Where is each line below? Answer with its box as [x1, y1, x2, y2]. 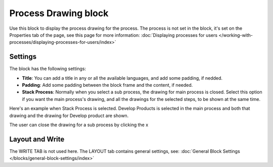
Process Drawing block [9, 8, 109, 19]
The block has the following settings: [9, 66, 86, 72]
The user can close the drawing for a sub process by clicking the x [9, 122, 149, 128]
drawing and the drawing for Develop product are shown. [9, 113, 129, 119]
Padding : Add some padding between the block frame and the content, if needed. [22, 82, 193, 88]
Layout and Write [9, 135, 65, 143]
